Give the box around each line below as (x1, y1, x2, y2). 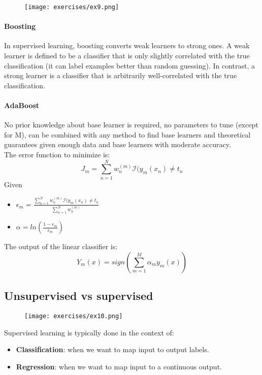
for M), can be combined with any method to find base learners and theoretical (4, 129, 251, 140)
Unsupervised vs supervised (4, 288, 153, 303)
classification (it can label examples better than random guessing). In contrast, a (4, 60, 255, 71)
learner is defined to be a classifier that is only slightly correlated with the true (4, 50, 250, 61)
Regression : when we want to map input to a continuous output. (16, 361, 222, 371)
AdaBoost (4, 100, 40, 111)
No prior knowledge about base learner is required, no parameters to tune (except (4, 119, 258, 130)
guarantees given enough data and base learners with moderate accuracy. (4, 139, 231, 150)
